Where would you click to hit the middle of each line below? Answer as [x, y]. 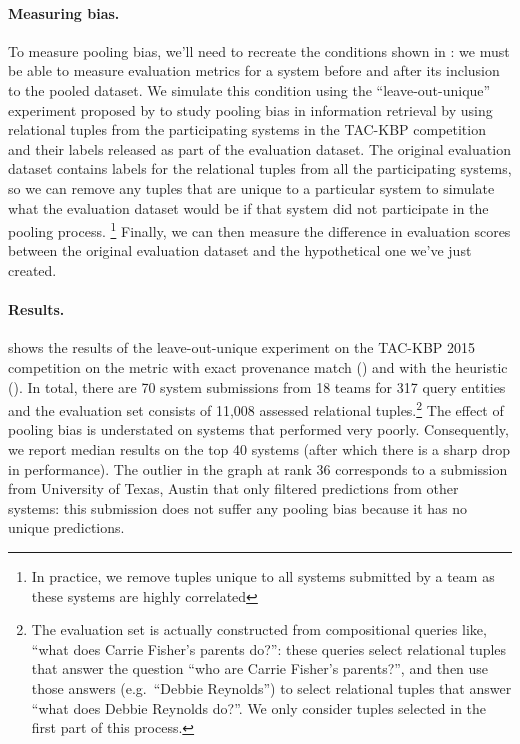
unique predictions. [66, 527]
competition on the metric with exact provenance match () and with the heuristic [258, 366]
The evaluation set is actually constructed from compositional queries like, [259, 629]
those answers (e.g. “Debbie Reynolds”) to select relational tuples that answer [271, 687]
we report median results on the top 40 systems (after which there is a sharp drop [259, 449]
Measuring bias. [64, 12]
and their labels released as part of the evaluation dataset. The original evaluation [259, 148]
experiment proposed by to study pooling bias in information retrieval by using [250, 109]
